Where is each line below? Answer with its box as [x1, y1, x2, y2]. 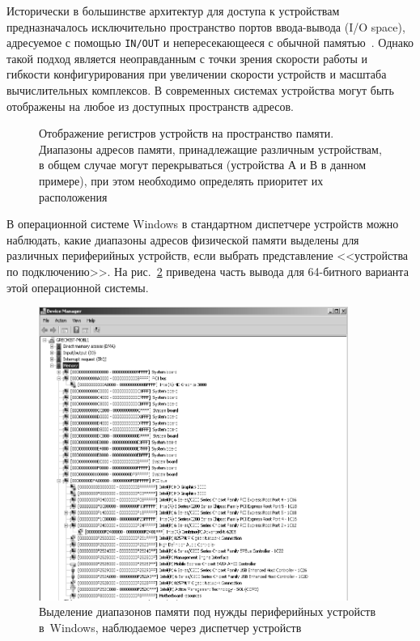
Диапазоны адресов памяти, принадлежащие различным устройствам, [39, 140, 382, 157]
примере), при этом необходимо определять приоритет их [39, 172, 324, 189]
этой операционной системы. [6, 278, 149, 295]
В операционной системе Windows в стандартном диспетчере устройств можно [6, 215, 399, 232]
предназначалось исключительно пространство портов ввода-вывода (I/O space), [6, 18, 405, 35]
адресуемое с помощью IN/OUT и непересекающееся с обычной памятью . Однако [6, 34, 414, 51]
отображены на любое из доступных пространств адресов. [6, 97, 294, 114]
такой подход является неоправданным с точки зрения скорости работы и [6, 49, 368, 66]
